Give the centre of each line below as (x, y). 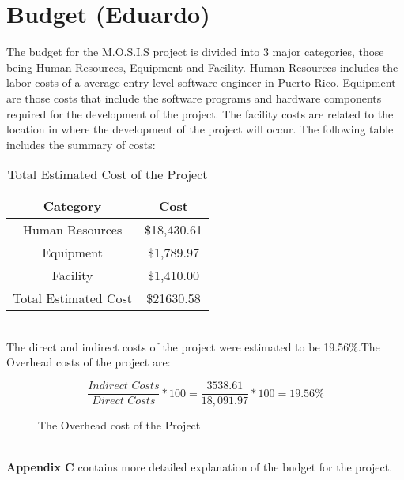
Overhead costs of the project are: (89, 362)
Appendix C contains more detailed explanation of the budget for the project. (200, 467)
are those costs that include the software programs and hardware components (194, 97)
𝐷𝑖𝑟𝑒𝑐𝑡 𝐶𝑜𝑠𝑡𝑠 (124, 401)
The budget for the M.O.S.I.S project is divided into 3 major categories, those (195, 52)
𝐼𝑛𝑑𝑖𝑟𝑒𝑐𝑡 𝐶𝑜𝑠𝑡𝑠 (124, 386)
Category (72, 206)
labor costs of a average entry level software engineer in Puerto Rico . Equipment (201, 82)
